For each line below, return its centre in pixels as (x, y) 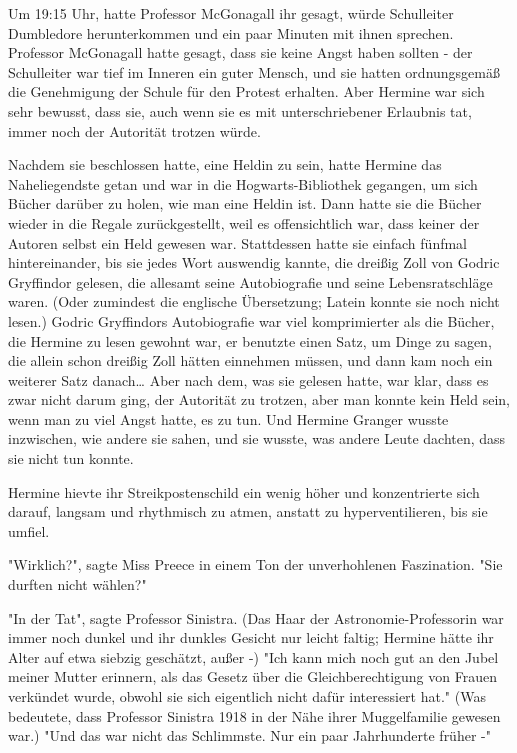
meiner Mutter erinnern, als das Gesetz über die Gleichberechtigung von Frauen (252, 676)
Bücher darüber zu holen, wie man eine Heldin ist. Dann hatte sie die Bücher (245, 203)
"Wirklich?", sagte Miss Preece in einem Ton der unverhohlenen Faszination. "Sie (255, 564)
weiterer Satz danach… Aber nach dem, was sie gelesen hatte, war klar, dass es (248, 379)
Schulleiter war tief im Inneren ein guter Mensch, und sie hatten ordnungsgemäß (254, 71)
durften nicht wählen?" (77, 584)
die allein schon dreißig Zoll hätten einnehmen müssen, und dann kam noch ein (250, 360)
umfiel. (29, 530)
